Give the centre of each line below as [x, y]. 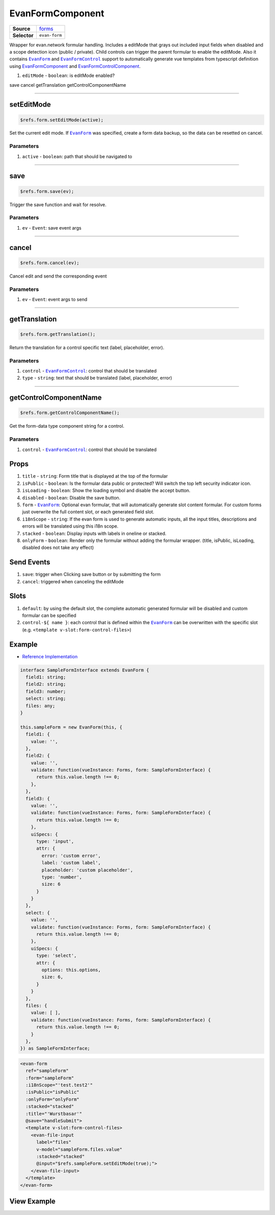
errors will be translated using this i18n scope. [70, 526]
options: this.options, [71, 970]
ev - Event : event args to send [55, 299]
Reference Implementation [50, 656]
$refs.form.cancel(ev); [50, 263]
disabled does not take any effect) [58, 548]
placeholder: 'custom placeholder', [87, 870]
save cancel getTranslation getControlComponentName [68, 85]
